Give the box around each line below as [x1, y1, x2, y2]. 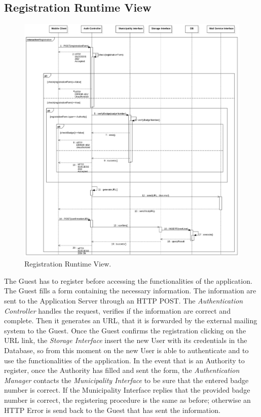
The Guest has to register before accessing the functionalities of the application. [4, 275, 252, 286]
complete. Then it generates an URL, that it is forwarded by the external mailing [4, 315, 257, 326]
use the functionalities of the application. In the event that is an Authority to [4, 355, 245, 365]
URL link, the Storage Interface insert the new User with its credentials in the [4, 335, 247, 346]
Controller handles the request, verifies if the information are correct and [4, 305, 231, 316]
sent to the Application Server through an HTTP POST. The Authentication [4, 295, 243, 306]
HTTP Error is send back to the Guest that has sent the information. [4, 404, 220, 415]
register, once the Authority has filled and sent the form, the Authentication [4, 365, 240, 375]
